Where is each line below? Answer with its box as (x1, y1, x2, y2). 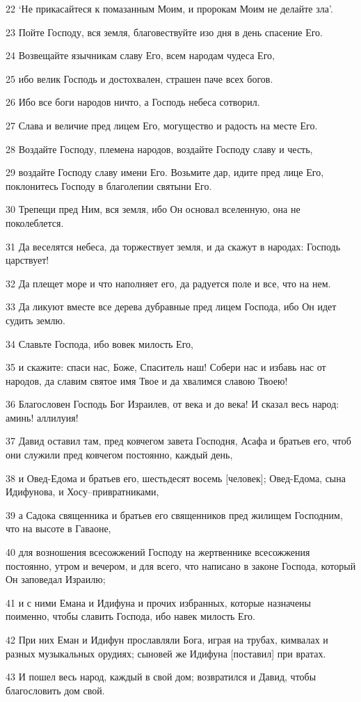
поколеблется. (6, 215, 64, 230)
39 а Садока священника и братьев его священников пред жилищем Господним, (6, 507, 343, 522)
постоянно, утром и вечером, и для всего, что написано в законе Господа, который (6, 558, 356, 573)
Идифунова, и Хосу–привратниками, (6, 484, 159, 499)
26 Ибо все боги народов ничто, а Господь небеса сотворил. (6, 95, 260, 109)
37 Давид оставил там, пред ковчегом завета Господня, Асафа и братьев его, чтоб (6, 433, 351, 448)
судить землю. (6, 312, 65, 327)
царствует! (6, 253, 49, 267)
